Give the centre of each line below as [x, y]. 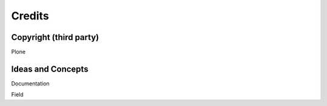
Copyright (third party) [55, 37]
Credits [30, 16]
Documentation [30, 83]
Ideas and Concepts [50, 69]
